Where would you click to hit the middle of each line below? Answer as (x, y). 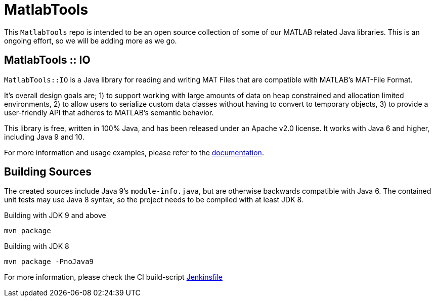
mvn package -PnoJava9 (49, 262)
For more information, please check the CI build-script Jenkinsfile (113, 277)
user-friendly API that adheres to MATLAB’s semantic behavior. (109, 112)
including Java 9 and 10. (44, 137)
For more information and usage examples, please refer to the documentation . (134, 152)
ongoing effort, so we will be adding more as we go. (91, 40)
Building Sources (48, 172)
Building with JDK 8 (37, 246)
